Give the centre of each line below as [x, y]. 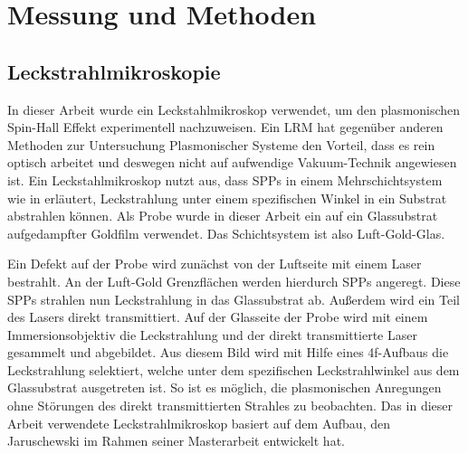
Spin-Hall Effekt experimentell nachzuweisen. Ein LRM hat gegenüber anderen [225, 127]
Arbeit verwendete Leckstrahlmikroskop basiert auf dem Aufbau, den [199, 423]
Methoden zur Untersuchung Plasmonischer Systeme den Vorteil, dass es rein [221, 144]
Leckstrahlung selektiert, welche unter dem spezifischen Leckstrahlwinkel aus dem [234, 369]
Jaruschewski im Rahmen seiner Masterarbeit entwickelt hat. [176, 441]
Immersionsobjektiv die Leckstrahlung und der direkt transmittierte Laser [212, 334]
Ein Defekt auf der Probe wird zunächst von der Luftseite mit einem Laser [215, 264]
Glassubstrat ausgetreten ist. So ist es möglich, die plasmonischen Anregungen [224, 387]
